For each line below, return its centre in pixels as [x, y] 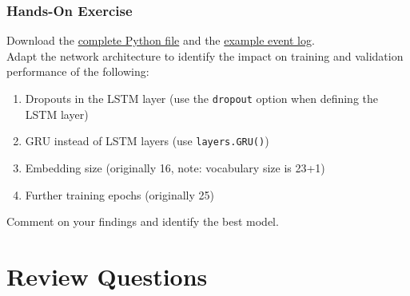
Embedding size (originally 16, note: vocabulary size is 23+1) [175, 167]
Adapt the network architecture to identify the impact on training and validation [205, 55]
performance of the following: [78, 71]
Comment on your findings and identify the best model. [143, 221]
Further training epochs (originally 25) [119, 194]
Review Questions [107, 276]
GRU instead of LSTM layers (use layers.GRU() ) [147, 141]
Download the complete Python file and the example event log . [161, 40]
